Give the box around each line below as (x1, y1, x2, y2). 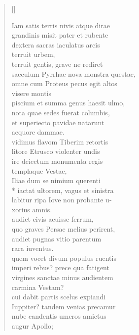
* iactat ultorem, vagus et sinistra (11, 185, 114, 195)
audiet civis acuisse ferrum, (11, 214, 94, 224)
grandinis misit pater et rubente (11, 30, 108, 40)
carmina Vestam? (11, 282, 64, 292)
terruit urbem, (11, 49, 55, 59)
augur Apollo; (11, 321, 53, 331)
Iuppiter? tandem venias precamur (11, 301, 116, 311)
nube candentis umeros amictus (11, 311, 106, 321)
